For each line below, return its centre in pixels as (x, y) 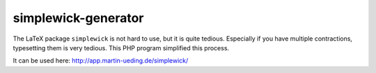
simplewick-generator (78, 18)
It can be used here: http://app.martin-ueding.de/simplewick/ (101, 61)
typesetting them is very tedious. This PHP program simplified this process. (121, 48)
